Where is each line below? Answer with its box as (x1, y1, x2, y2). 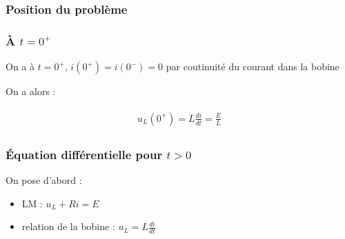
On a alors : (6, 84, 56, 98)
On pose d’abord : (6, 172, 82, 187)
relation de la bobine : (21, 219, 115, 233)
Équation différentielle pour (6, 145, 163, 163)
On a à (6, 59, 34, 74)
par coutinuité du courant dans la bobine (166, 59, 339, 74)
